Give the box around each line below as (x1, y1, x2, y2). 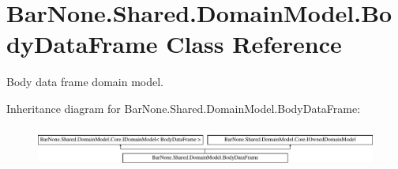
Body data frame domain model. (6, 73, 163, 90)
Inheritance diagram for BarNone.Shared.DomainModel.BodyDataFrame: (6, 100, 361, 116)
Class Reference (166, 28, 342, 60)
